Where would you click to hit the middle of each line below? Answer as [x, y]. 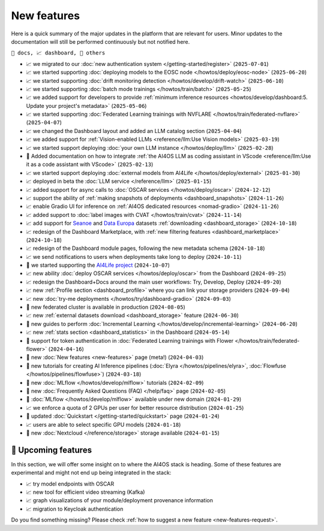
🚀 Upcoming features [52, 450]
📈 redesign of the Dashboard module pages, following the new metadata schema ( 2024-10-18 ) [145, 248]
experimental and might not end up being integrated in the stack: [91, 473]
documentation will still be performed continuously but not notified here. [100, 41]
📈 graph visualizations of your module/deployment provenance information [119, 500]
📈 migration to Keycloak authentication [75, 509]
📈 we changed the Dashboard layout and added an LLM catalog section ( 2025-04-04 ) [134, 131]
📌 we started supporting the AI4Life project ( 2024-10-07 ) [98, 265]
